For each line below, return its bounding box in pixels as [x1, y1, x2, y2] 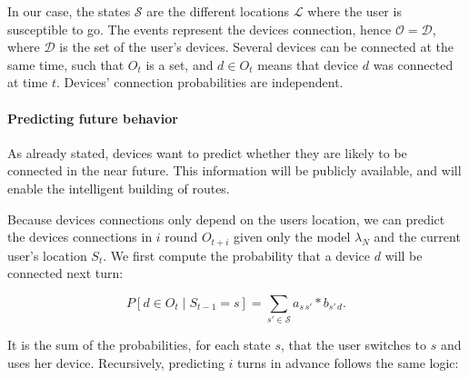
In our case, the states [7, 2, 131, 20]
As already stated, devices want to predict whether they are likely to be [7, 143, 407, 162]
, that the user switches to [280, 335, 427, 354]
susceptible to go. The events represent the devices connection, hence [7, 19, 392, 38]
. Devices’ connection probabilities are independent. [56, 73, 344, 92]
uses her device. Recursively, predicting [7, 353, 225, 372]
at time [7, 73, 48, 92]
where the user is [307, 2, 402, 20]
